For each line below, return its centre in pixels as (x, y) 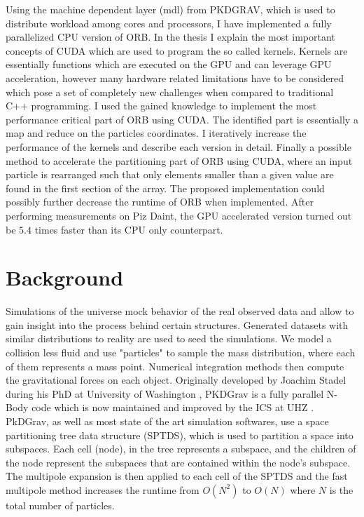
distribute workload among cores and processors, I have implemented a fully (169, 23)
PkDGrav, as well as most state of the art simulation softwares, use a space (167, 421)
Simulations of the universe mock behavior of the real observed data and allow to (180, 311)
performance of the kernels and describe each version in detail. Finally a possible (178, 146)
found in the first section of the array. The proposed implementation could (165, 188)
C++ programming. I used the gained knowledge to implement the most (161, 106)
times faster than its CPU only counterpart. (129, 229)
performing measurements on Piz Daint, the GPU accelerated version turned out (179, 215)
